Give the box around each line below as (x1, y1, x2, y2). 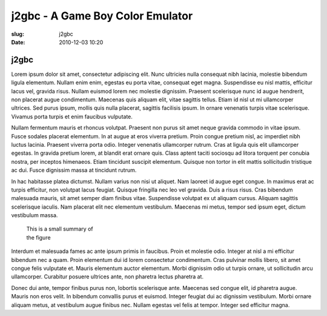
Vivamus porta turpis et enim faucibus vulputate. (11, 113, 133, 120)
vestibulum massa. (11, 212, 58, 219)
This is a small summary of (26, 225, 93, 233)
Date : (11, 38, 25, 45)
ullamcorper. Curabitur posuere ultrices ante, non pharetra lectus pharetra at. (11, 273, 204, 280)
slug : (11, 30, 24, 38)
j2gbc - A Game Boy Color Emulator (11, 9, 193, 22)
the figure (26, 234, 51, 241)
